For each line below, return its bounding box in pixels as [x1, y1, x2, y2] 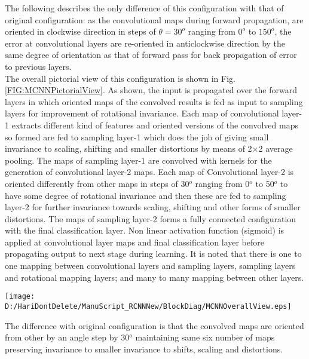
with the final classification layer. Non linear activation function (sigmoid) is [5, 224, 284, 237]
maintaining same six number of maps [135, 331, 275, 343]
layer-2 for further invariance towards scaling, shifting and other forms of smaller [5, 201, 301, 213]
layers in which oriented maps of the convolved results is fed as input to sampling [5, 95, 303, 108]
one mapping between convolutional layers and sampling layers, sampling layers [5, 259, 296, 272]
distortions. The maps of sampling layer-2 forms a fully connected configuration [5, 212, 296, 225]
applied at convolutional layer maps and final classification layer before [5, 235, 264, 248]
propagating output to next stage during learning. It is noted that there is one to [5, 247, 302, 260]
